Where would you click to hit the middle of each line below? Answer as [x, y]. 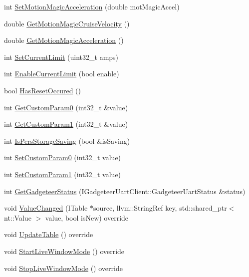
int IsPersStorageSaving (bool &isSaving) [67, 140]
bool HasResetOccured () [42, 90]
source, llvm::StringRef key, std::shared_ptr [160, 208]
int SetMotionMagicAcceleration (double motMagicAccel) [92, 6]
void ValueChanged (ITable [46, 208]
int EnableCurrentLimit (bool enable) [62, 74]
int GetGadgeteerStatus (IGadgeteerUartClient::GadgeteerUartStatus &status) [125, 191]
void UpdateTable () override [49, 234]
